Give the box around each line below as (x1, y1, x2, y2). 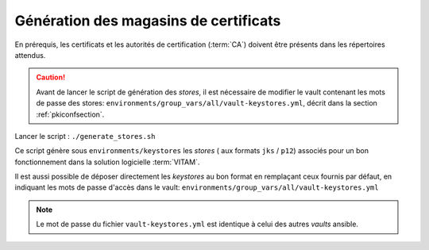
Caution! (36, 72, 66, 83)
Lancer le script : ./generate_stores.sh (14, 131, 156, 140)
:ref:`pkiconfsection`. (36, 110, 105, 119)
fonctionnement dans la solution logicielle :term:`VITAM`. (14, 157, 200, 167)
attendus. (14, 50, 46, 60)
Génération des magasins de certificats (14, 12, 281, 29)
